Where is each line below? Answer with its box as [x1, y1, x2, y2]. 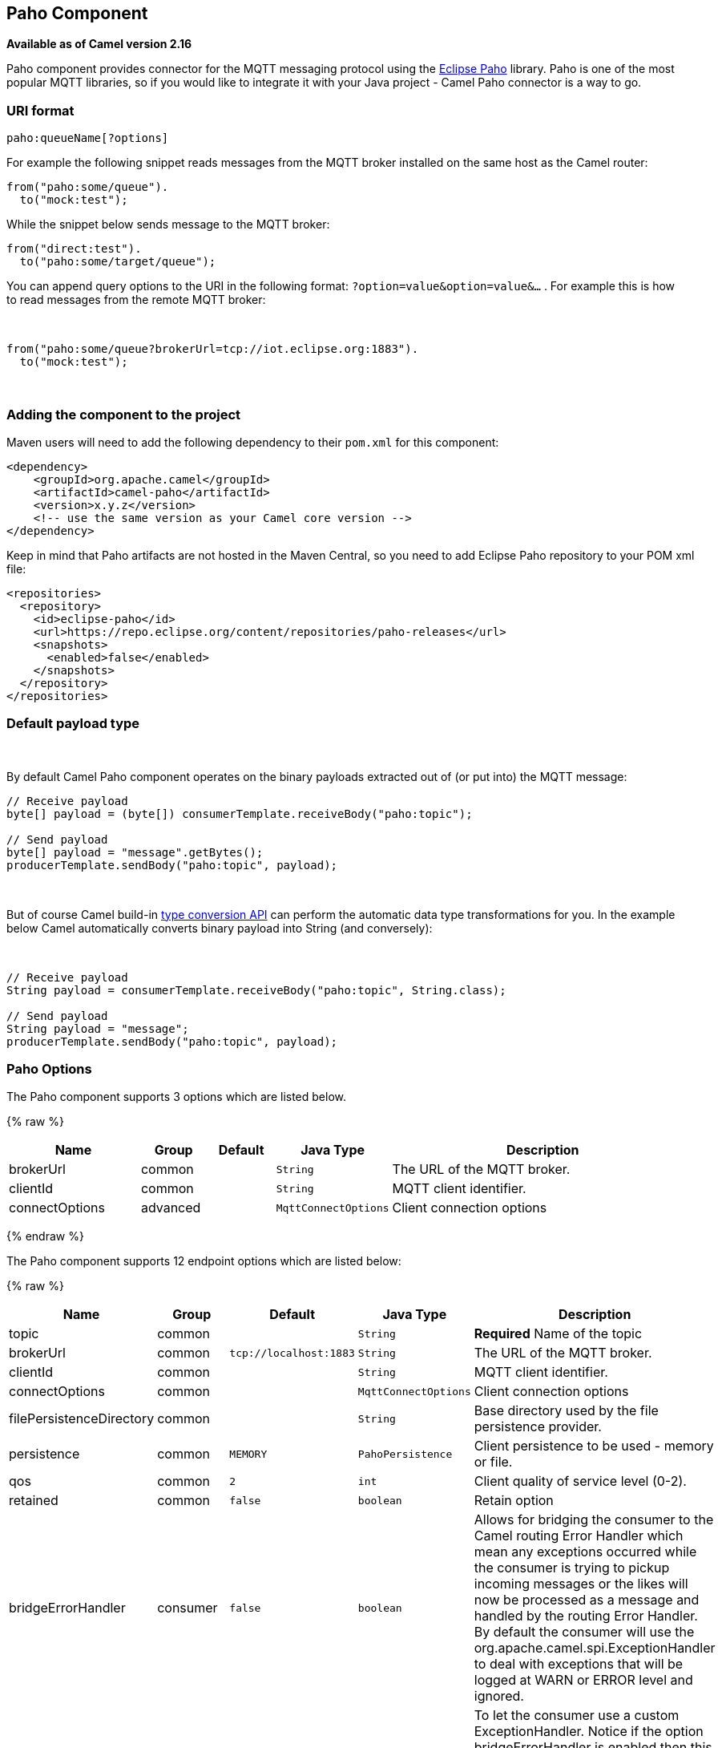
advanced [140, 1200, 201, 1216]
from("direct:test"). [6, 242, 142, 256]
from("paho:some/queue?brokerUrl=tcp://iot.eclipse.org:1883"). [6, 342, 419, 356]
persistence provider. [474, 1418, 602, 1435]
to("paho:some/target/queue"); [19, 255, 216, 269]
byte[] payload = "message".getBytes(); [6, 845, 264, 859]
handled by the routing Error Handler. [474, 1608, 698, 1625]
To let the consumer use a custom [474, 1707, 680, 1724]
